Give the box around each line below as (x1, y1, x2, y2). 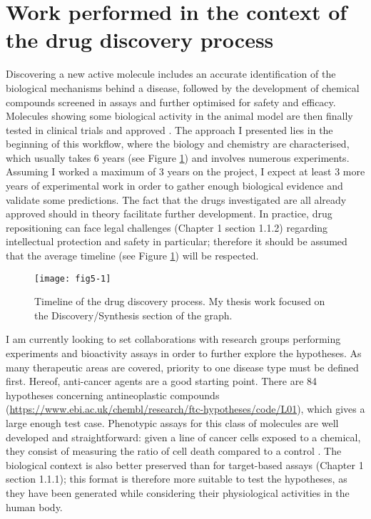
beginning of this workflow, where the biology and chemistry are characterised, (6, 136, 350, 151)
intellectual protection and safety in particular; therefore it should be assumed (6, 234, 347, 249)
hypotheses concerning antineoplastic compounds (6, 387, 220, 402)
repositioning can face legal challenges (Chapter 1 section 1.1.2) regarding (6, 220, 328, 235)
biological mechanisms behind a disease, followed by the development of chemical (6, 80, 360, 95)
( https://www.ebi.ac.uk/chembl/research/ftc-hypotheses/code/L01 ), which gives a (6, 401, 365, 416)
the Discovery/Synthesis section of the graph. (34, 307, 233, 322)
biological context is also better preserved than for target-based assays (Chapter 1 (6, 457, 364, 472)
